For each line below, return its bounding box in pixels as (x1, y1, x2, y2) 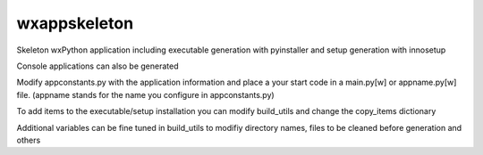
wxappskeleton (16, 13, 134, 33)
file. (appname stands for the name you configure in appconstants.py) (16, 89, 275, 100)
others (16, 135, 41, 145)
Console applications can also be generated (16, 61, 179, 71)
